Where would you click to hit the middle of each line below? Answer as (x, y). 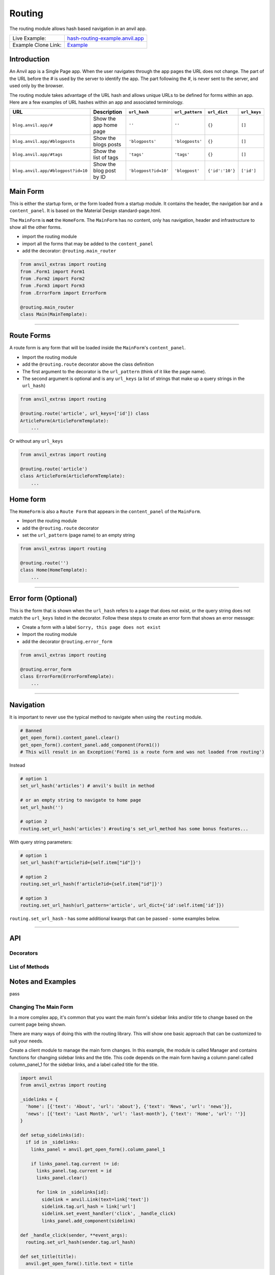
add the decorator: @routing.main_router (69, 251)
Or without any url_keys (36, 441)
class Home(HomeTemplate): (54, 570)
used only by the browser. (37, 86)
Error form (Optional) (43, 598)
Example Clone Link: (37, 45)
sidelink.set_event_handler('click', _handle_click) (109, 1214)
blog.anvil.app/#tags (38, 154)
